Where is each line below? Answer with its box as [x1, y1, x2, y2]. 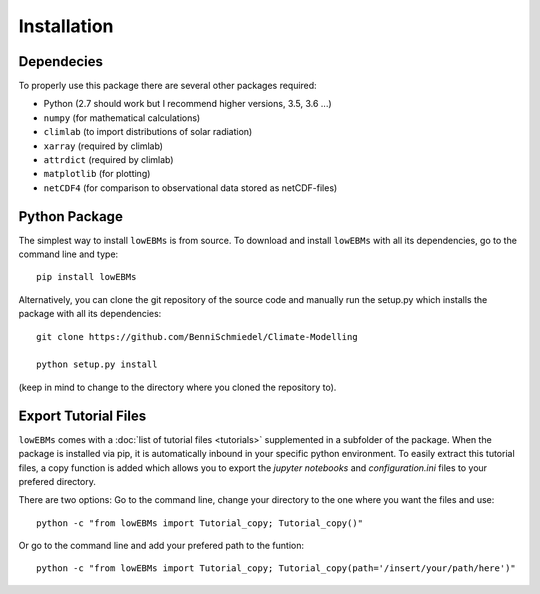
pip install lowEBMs [36, 271, 137, 283]
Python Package [18, 208, 124, 225]
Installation [18, 15, 114, 37]
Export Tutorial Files [18, 407, 147, 424]
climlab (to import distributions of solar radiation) [43, 126, 253, 138]
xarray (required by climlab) [43, 140, 164, 152]
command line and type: [18, 248, 119, 260]
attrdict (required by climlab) [43, 154, 174, 166]
